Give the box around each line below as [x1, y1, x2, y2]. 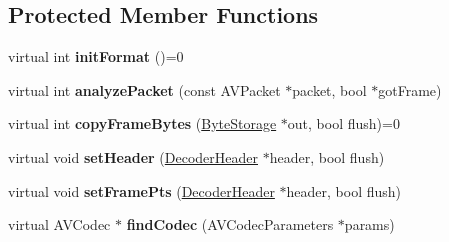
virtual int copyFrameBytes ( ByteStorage [8, 113, 277, 134]
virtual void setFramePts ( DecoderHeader [8, 180, 275, 201]
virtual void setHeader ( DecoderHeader [8, 146, 258, 167]
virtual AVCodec [8, 214, 111, 235]
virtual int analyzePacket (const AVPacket [8, 79, 281, 100]
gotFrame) [378, 79, 442, 100]
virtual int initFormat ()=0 [8, 46, 184, 67]
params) [344, 214, 395, 235]
